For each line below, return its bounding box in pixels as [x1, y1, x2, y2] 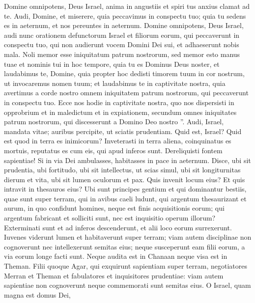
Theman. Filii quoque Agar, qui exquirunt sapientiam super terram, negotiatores [4, 261, 247, 271]
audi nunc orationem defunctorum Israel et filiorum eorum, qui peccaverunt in [4, 29, 240, 40]
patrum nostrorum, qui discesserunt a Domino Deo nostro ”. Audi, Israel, [4, 116, 224, 127]
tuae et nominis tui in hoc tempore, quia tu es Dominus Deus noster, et [4, 58, 220, 69]
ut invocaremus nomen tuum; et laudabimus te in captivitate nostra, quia [4, 78, 226, 88]
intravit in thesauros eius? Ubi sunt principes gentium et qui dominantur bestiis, [4, 184, 247, 194]
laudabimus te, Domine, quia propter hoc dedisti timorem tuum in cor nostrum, [4, 68, 245, 79]
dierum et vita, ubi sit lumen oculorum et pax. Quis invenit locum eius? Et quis [4, 174, 245, 184]
